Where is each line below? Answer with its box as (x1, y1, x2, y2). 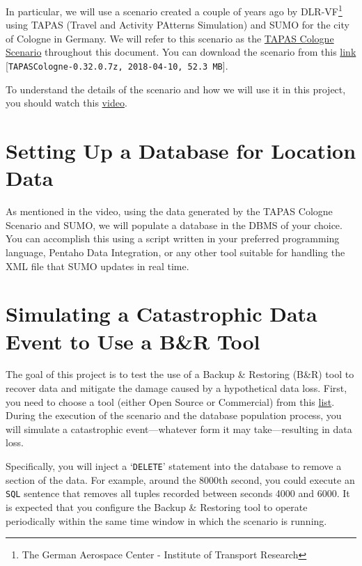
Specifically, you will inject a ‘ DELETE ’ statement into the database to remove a (6, 459, 342, 473)
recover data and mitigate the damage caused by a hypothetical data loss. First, (6, 381, 347, 395)
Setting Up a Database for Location (6, 136, 356, 165)
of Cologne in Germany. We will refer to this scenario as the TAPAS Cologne (6, 31, 334, 45)
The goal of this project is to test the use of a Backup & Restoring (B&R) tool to (6, 367, 354, 382)
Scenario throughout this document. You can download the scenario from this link (6, 45, 356, 59)
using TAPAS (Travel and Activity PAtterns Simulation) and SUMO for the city (6, 17, 349, 32)
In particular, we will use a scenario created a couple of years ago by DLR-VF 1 (6, 2, 343, 18)
